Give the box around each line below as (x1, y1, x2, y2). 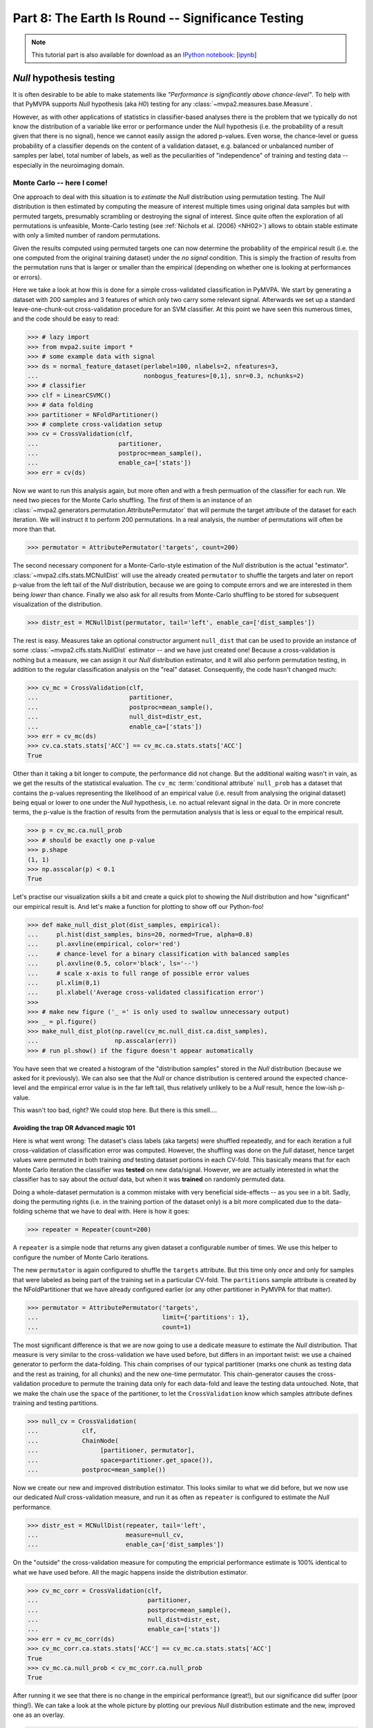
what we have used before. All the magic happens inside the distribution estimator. (12, 1568, 249, 1576)
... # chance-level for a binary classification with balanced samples (27, 950, 290, 957)
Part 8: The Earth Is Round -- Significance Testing (12, 10, 304, 26)
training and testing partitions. (12, 1399, 99, 1407)
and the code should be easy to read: (12, 314, 119, 323)
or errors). (12, 273, 42, 281)
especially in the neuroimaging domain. (12, 161, 124, 169)
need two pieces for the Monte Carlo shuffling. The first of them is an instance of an (12, 496, 252, 505)
